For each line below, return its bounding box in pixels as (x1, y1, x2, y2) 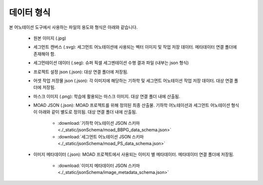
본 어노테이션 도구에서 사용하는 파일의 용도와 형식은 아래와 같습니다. (9, 24, 138, 30)
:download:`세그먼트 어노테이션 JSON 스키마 (57, 134, 144, 139)
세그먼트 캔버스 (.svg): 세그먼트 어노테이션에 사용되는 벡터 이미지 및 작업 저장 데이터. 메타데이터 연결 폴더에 (33, 44, 237, 50)
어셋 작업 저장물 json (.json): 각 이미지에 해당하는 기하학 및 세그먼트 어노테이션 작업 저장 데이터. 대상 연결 (33, 78, 233, 84)
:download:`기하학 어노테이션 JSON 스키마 (57, 120, 140, 126)
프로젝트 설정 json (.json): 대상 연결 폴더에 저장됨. (33, 68, 129, 75)
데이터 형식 (9, 7, 51, 18)
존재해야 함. (33, 51, 56, 57)
